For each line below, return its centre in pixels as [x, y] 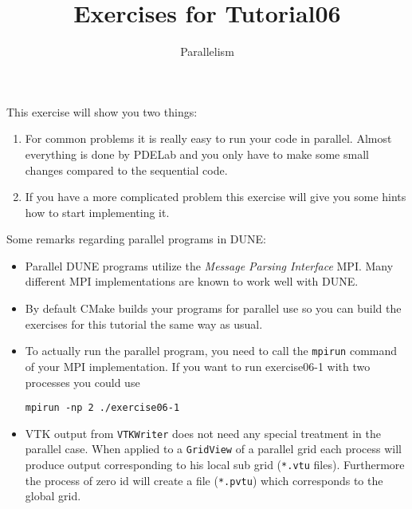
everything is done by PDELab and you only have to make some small [197, 154]
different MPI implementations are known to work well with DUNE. [192, 281]
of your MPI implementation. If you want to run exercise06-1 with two [198, 366]
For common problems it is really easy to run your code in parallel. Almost [208, 138]
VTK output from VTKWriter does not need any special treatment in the [203, 433]
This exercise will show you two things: [102, 111]
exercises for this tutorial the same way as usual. [144, 324]
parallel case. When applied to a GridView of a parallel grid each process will [214, 449]
